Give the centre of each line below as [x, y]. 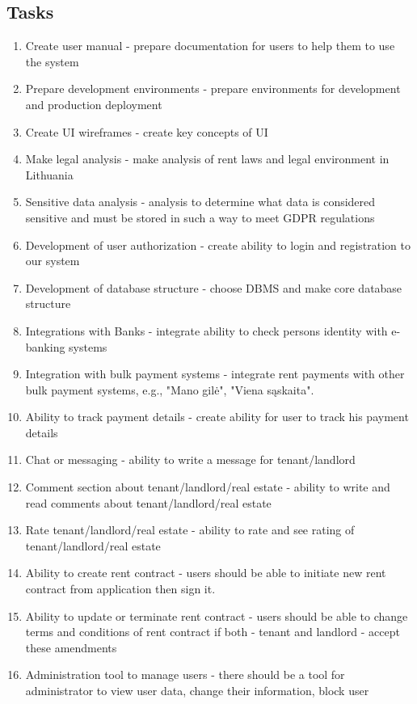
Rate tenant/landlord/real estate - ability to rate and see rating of [190, 530]
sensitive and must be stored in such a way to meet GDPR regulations [200, 217]
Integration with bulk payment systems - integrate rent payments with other [215, 374]
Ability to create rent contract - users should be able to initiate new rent [206, 573]
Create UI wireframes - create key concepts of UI [147, 131]
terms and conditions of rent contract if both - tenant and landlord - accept [213, 632]
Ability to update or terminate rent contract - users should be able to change [217, 615]
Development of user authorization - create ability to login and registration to [218, 245]
